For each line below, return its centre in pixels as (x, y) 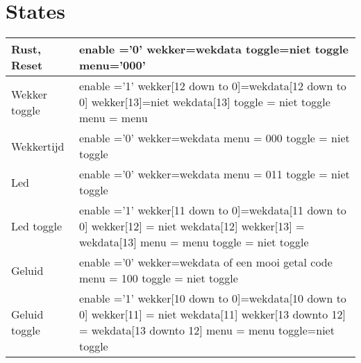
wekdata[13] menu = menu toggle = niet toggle (194, 242)
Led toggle (37, 226)
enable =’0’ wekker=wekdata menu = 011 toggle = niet (214, 174)
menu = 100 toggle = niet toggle (158, 278)
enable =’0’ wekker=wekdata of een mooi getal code (205, 262)
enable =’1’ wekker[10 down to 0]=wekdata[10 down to (212, 298)
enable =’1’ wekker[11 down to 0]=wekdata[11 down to (212, 210)
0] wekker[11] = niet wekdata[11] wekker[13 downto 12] (212, 314)
